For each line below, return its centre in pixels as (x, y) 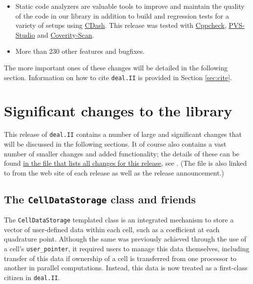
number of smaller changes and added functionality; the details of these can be (122, 153)
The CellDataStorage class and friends (100, 199)
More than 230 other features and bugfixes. (80, 51)
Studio (25, 34)
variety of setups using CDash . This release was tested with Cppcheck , (121, 25)
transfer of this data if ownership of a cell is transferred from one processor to (120, 258)
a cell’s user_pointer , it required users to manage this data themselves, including (127, 248)
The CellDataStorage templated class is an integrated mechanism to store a (119, 220)
